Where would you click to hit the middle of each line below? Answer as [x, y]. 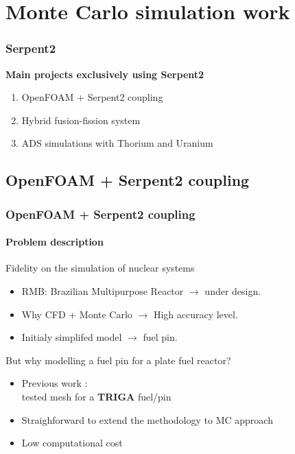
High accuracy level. [196, 314]
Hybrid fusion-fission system [81, 120]
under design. [233, 290]
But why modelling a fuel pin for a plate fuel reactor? [118, 360]
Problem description [55, 242]
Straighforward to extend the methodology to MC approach [147, 419]
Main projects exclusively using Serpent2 [105, 74]
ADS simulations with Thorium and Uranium [117, 143]
